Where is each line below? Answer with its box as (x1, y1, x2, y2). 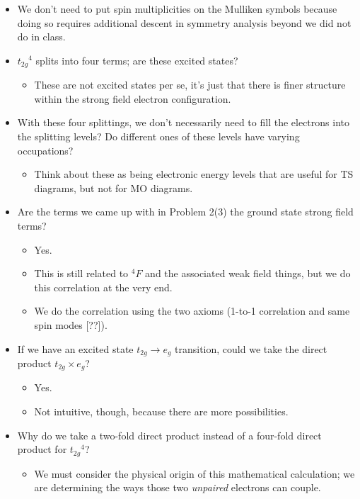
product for (17, 442, 67, 456)
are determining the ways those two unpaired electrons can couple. (34, 480, 321, 495)
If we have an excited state (17, 341, 134, 356)
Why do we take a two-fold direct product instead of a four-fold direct (17, 427, 322, 442)
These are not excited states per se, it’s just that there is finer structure (34, 77, 346, 92)
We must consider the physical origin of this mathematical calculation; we (34, 466, 355, 481)
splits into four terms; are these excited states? (35, 52, 238, 67)
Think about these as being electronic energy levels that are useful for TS (34, 167, 354, 181)
